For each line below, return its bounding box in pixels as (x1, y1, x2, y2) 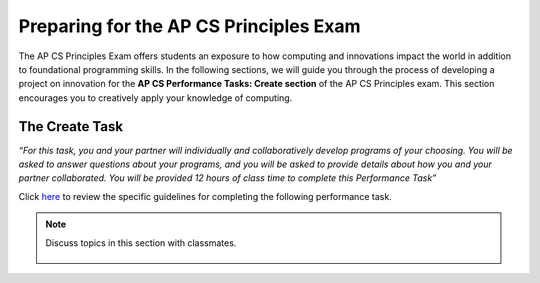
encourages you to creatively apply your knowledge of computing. (18, 91, 293, 104)
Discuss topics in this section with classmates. (45, 236, 237, 249)
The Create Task (18, 118, 124, 135)
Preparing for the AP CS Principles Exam (18, 15, 361, 37)
